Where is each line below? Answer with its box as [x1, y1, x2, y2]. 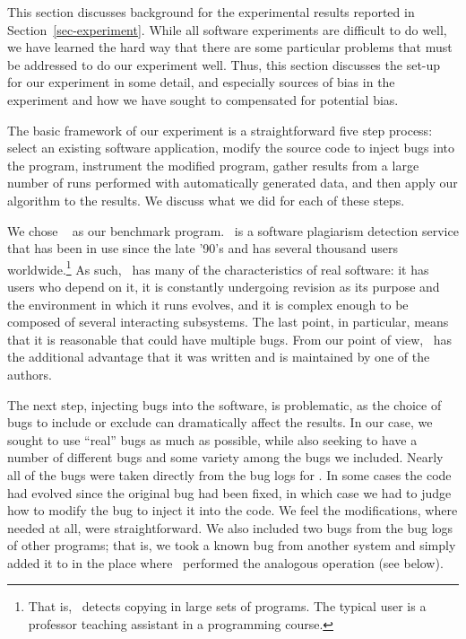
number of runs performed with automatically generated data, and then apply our [7, 173, 458, 192]
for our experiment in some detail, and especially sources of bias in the [7, 73, 395, 92]
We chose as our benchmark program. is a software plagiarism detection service [7, 221, 459, 240]
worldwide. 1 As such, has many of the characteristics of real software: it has [7, 257, 429, 278]
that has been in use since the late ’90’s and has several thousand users [7, 239, 398, 258]
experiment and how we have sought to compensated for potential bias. [7, 90, 399, 109]
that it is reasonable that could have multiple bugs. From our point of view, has [7, 329, 453, 348]
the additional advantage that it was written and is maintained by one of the [7, 347, 430, 366]
